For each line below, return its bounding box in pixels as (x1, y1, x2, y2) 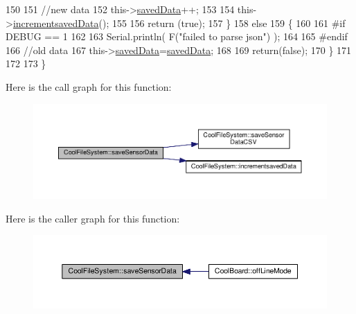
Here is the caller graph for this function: (6, 211, 180, 225)
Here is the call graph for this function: (6, 79, 172, 94)
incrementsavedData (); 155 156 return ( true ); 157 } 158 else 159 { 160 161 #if (12, 15, 346, 30)
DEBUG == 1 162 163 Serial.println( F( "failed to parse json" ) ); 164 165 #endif (6, 29, 348, 44)
